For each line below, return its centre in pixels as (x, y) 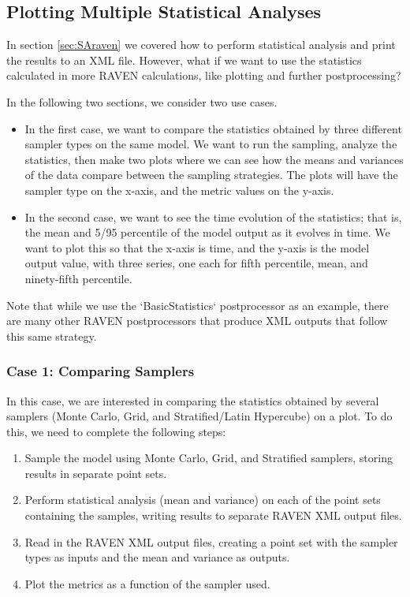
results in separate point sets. (96, 473)
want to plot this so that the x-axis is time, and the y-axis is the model (197, 247)
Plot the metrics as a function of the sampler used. (147, 583)
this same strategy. (52, 336)
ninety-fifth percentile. (78, 278)
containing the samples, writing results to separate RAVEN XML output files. (213, 515)
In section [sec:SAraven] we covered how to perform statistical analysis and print (201, 45)
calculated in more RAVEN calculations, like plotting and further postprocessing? (204, 75)
